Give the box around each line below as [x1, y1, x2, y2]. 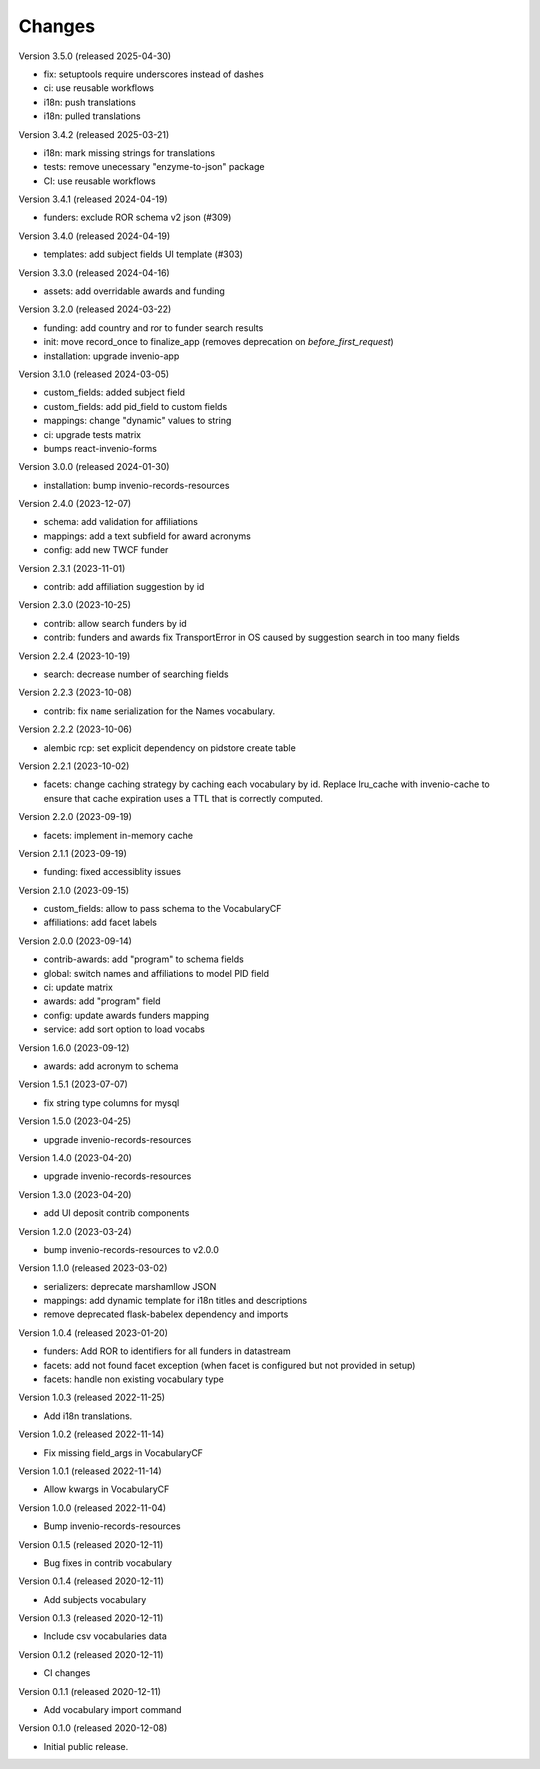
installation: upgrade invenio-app [43, 350, 180, 362]
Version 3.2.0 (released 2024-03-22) [18, 303, 172, 315]
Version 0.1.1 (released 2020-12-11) [18, 1685, 162, 1697]
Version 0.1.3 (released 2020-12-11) [18, 1612, 164, 1624]
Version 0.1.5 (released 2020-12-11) [18, 1538, 164, 1550]
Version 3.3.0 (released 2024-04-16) [18, 266, 170, 279]
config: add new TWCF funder [43, 544, 169, 556]
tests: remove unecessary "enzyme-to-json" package [43, 161, 265, 173]
